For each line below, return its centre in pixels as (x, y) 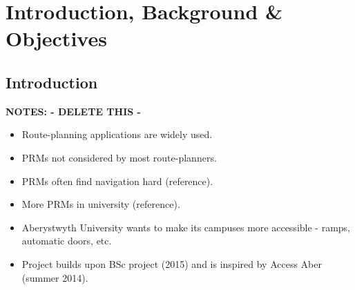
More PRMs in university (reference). (101, 204)
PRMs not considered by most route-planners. (119, 157)
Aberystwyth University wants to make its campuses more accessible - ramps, (186, 227)
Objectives (56, 38)
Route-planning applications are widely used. (117, 134)
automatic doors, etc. (67, 241)
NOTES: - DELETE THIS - (73, 111)
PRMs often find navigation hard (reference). (117, 181)
